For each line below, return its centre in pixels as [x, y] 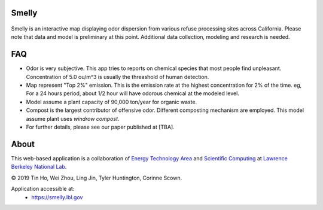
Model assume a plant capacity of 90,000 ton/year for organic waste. [112, 102]
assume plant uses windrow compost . [73, 118]
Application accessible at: [43, 189]
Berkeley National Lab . [39, 167]
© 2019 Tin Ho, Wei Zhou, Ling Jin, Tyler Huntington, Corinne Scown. [97, 178]
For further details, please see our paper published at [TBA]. [100, 127]
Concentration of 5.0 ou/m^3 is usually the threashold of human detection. [118, 77]
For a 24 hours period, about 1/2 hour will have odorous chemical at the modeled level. [132, 93]
